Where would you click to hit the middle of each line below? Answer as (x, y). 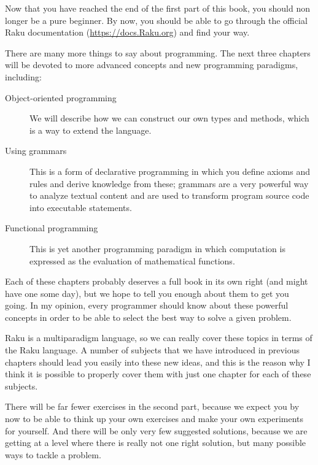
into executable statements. (81, 207)
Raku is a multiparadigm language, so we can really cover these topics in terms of (159, 338)
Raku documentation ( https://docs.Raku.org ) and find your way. (127, 32)
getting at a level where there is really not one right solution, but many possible (156, 443)
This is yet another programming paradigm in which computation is (157, 248)
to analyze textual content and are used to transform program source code (169, 195)
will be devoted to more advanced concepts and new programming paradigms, (152, 65)
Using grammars (36, 151)
